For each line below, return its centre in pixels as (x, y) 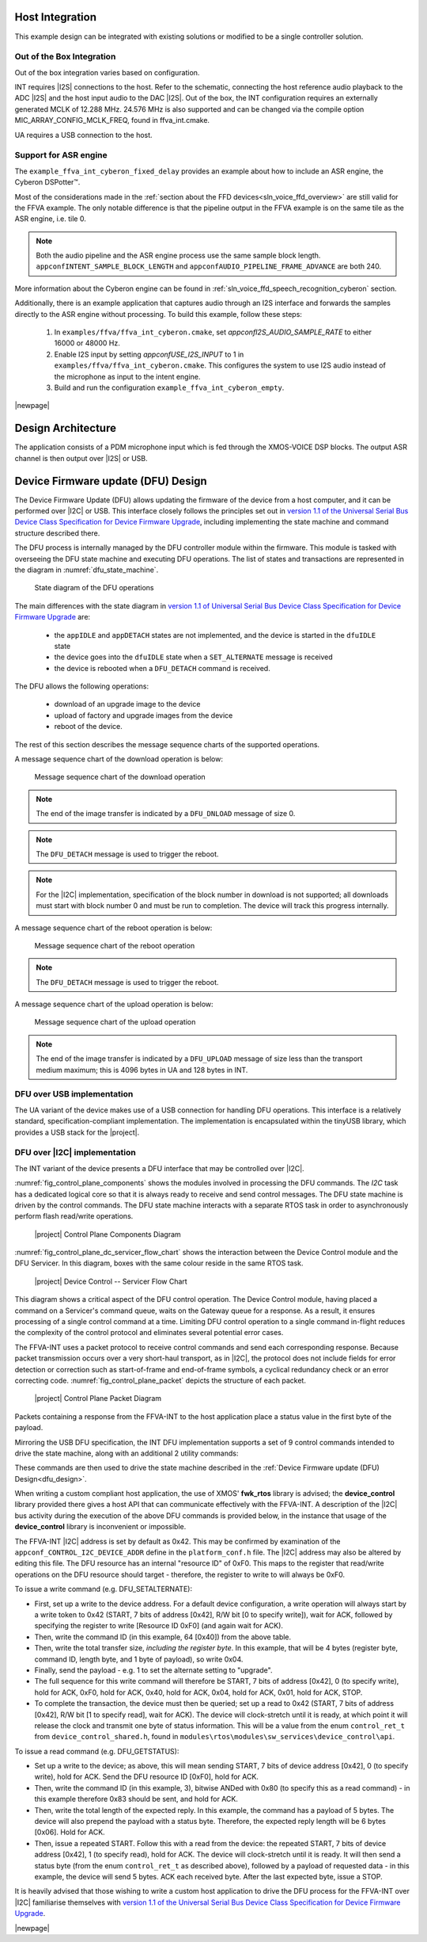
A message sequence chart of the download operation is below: (119, 759)
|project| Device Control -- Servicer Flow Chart (111, 1281)
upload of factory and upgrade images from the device (144, 715)
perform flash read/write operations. (74, 1216)
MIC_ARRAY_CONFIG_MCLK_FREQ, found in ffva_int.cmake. (112, 120)
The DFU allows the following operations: (82, 686)
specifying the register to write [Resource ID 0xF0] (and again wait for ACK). (159, 1626)
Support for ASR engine (61, 155)
